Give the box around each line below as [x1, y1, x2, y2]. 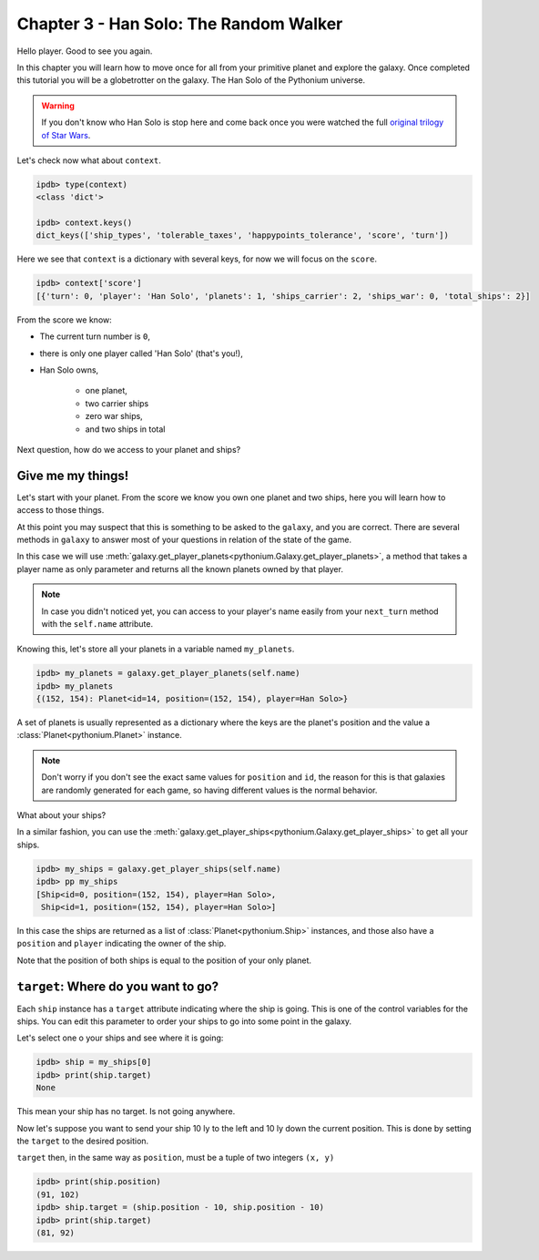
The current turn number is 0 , [39, 331, 150, 342]
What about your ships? [16, 810, 107, 821]
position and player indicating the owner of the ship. [16, 938, 227, 949]
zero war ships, [85, 411, 143, 422]
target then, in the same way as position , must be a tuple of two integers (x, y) [16, 1152, 335, 1163]
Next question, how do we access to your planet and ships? [16, 444, 241, 455]
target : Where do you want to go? [16, 978, 219, 994]
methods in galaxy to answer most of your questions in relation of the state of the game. [16, 534, 352, 545]
